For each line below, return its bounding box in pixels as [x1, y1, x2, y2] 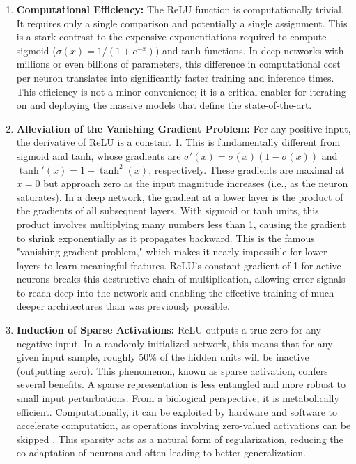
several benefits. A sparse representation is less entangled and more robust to [16, 377, 346, 391]
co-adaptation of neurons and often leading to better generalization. [16, 445, 306, 460]
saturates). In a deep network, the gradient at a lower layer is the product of [16, 189, 343, 204]
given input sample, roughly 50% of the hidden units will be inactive [16, 350, 309, 364]
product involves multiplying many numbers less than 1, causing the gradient [16, 216, 346, 231]
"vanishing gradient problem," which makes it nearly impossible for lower [16, 244, 327, 259]
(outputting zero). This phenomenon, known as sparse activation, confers [16, 363, 328, 377]
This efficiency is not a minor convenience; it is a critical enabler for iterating [16, 84, 346, 98]
